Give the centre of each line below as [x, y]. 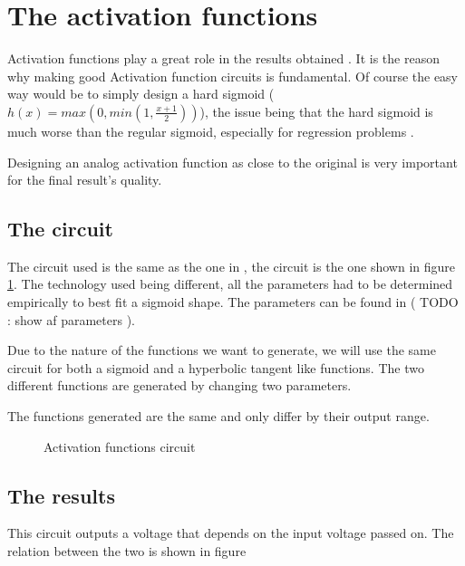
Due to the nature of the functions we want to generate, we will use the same [222, 350]
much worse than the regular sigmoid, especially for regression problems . [211, 131]
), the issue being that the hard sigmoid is [316, 111]
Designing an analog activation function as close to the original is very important [232, 162]
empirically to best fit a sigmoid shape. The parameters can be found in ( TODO [233, 302]
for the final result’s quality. [85, 180]
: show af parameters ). [71, 319]
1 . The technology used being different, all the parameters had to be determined [230, 284]
